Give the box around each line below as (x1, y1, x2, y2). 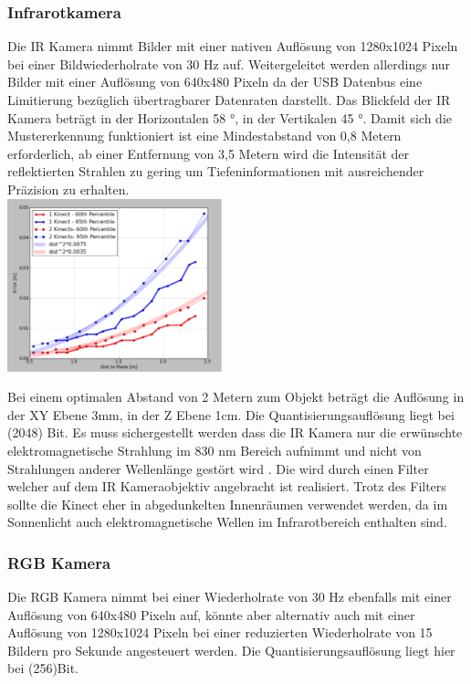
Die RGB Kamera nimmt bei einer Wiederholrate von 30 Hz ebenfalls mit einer (7, 587, 452, 606)
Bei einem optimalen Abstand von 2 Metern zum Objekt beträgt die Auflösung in (7, 387, 465, 406)
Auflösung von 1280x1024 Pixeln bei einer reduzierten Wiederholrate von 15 (7, 623, 433, 642)
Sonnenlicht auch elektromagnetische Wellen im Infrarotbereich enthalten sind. (7, 512, 447, 531)
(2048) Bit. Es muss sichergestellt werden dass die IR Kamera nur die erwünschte (7, 423, 463, 442)
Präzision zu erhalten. (7, 179, 130, 198)
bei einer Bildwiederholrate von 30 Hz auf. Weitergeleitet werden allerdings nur (7, 54, 451, 73)
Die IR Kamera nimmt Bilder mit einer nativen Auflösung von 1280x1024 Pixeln (7, 37, 458, 56)
